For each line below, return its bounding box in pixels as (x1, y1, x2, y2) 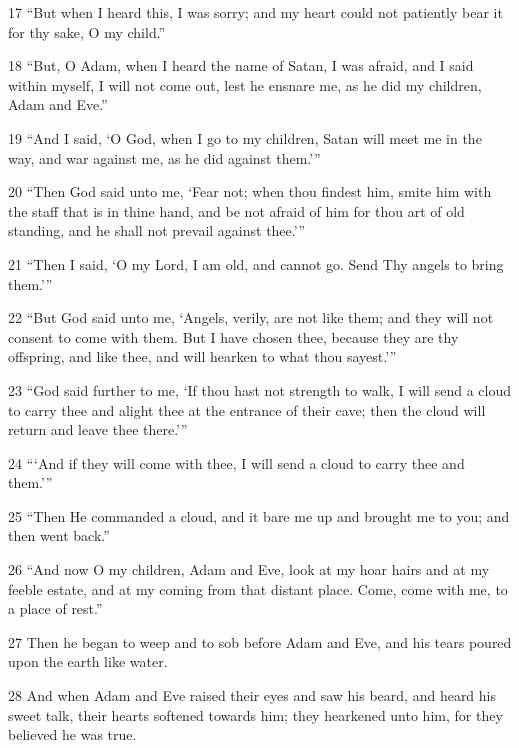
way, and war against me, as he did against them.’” (8, 147, 321, 168)
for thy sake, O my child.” (8, 21, 166, 42)
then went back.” (8, 525, 110, 546)
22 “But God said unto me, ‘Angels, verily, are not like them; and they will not (8, 307, 494, 328)
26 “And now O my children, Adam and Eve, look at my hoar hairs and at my (8, 559, 490, 580)
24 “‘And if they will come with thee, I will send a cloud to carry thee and (8, 452, 465, 473)
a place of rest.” (8, 598, 103, 619)
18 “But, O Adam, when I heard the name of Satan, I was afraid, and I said (8, 55, 474, 76)
